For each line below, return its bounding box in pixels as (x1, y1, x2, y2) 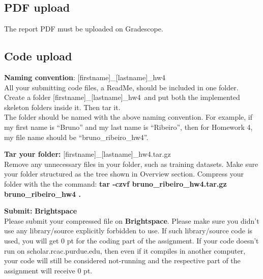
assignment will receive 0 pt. (4, 265, 93, 275)
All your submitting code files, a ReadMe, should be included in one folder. (4, 82, 239, 92)
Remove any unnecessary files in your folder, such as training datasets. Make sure (4, 158, 258, 169)
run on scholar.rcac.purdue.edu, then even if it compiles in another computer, (4, 245, 246, 256)
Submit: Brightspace (4, 205, 77, 216)
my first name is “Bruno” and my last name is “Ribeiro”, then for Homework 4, (4, 121, 253, 132)
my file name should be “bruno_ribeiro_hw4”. (4, 131, 149, 142)
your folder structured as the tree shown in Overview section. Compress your (4, 168, 244, 179)
